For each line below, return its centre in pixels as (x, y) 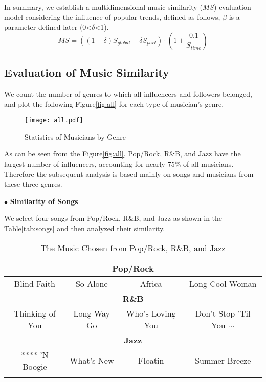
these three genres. (33, 184)
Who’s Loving (151, 313)
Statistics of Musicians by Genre (75, 136)
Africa (151, 283)
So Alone (92, 283)
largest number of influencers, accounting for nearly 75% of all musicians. (119, 164)
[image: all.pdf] (54, 120)
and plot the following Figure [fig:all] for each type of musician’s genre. (114, 104)
